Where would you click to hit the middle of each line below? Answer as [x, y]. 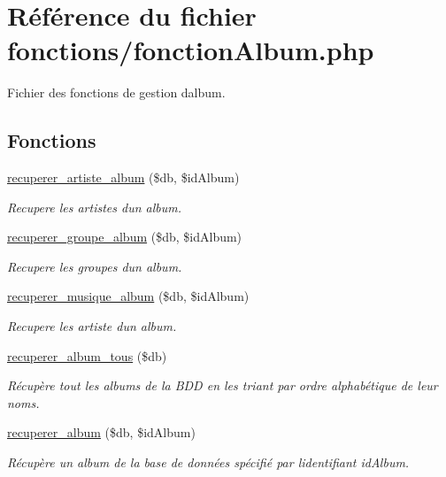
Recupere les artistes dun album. [95, 207]
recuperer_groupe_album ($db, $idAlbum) [125, 237]
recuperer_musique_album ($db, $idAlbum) [128, 296]
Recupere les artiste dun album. [92, 326]
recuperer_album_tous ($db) [87, 355]
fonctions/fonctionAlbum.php [191, 50]
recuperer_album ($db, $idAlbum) [101, 432]
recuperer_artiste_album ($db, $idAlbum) [123, 177]
